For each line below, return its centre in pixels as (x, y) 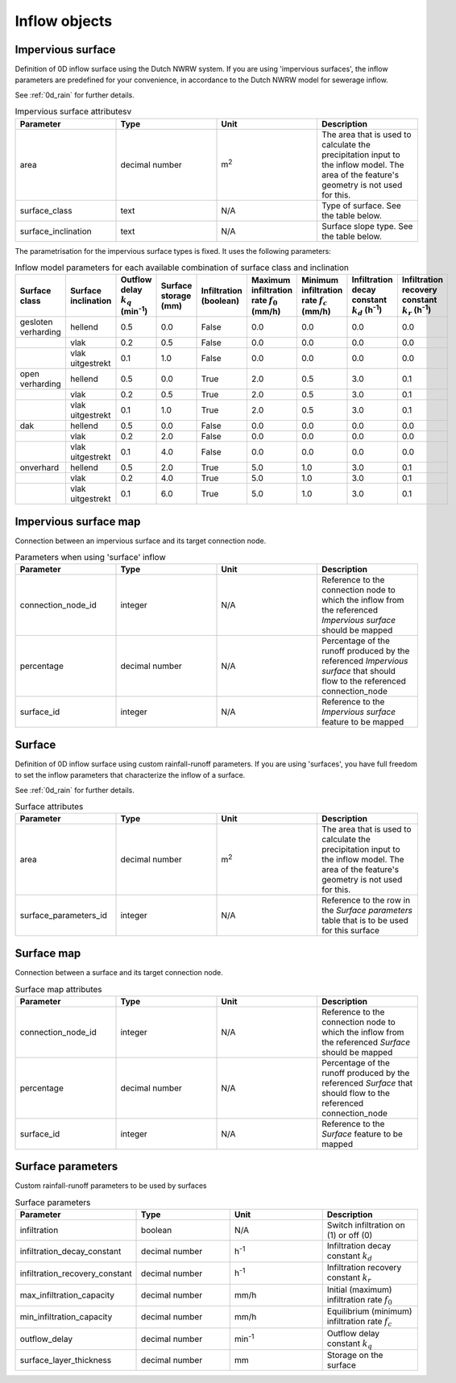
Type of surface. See (361, 206)
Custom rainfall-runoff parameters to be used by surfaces (111, 1186)
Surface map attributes (58, 989)
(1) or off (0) (350, 1235)
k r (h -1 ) (416, 310)
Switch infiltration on (366, 1225)
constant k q (350, 1344)
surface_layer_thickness (66, 1360)
